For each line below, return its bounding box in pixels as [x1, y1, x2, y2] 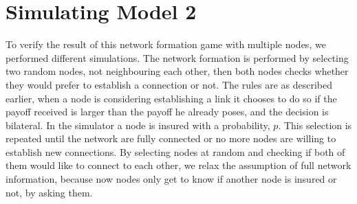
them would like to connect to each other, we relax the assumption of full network [6, 158, 351, 172]
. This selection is [278, 117, 352, 132]
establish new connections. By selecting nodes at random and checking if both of [6, 144, 345, 159]
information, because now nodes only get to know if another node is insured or [6, 172, 337, 186]
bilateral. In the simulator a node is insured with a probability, [6, 117, 270, 132]
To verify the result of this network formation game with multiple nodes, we [6, 37, 326, 52]
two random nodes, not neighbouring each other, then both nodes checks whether [6, 64, 349, 78]
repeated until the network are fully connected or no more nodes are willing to [6, 131, 336, 146]
